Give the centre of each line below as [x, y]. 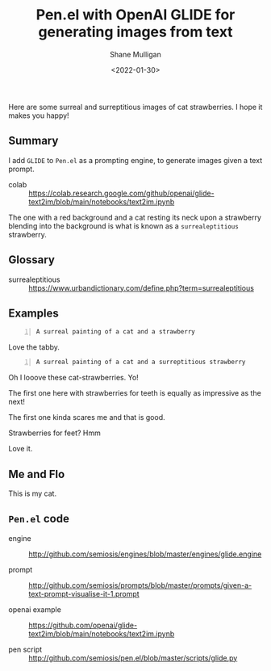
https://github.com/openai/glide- [83, 625]
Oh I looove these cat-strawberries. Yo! [73, 378]
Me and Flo [37, 474]
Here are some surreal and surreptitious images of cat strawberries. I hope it [135, 107]
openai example [35, 609]
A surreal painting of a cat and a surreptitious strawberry [141, 362]
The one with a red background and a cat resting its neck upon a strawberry [135, 217]
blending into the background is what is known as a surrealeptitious [124, 226]
